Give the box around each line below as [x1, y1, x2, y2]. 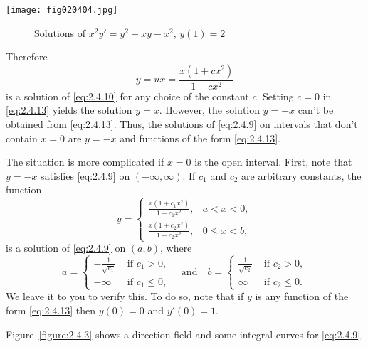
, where [159, 240, 192, 255]
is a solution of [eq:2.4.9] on [6, 240, 126, 255]
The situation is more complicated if [6, 154, 164, 169]
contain [6, 130, 38, 145]
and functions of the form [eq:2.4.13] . [120, 130, 280, 145]
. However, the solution [159, 102, 261, 117]
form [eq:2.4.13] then [6, 303, 96, 317]
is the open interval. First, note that [194, 154, 352, 169]
